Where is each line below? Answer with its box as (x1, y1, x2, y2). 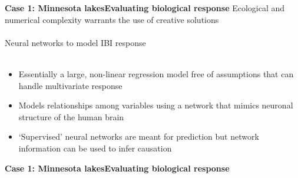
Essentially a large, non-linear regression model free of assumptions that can (18, 67, 294, 80)
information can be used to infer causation (18, 141, 172, 154)
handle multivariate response (18, 79, 122, 91)
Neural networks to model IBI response (5, 36, 146, 48)
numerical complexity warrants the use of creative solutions (5, 13, 219, 25)
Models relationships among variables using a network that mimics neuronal (18, 99, 293, 111)
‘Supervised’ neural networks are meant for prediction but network (18, 130, 259, 143)
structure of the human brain (18, 110, 124, 123)
